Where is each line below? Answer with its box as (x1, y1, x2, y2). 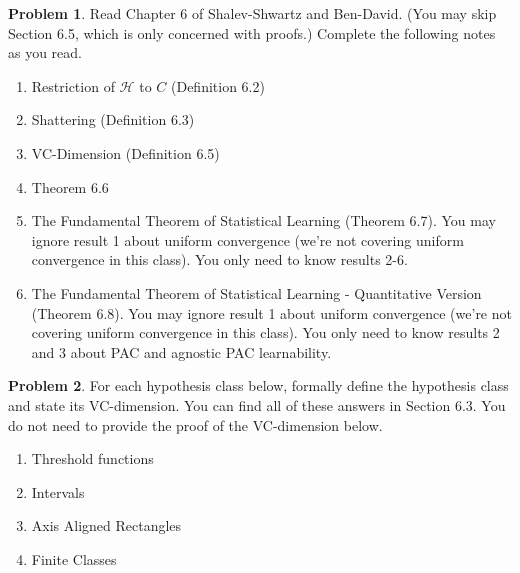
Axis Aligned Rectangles (31, 515, 182, 536)
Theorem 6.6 (31, 176, 109, 197)
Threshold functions (31, 448, 154, 469)
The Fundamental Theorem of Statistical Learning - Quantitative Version (31, 282, 482, 303)
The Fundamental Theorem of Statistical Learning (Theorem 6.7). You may (31, 210, 496, 231)
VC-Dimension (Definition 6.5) (31, 142, 220, 163)
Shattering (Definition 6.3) (31, 109, 195, 130)
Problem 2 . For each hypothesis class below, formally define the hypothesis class (8, 375, 509, 396)
